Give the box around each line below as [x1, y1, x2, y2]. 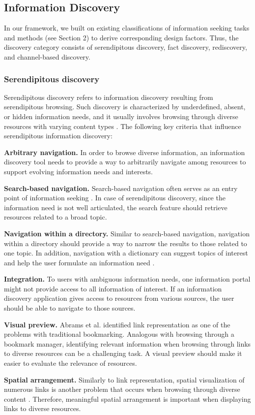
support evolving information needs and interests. [4, 166, 153, 176]
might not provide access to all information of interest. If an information [4, 283, 222, 293]
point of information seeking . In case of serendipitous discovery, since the [4, 192, 226, 203]
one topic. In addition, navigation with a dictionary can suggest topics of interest [4, 248, 248, 258]
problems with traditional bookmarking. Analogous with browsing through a [4, 329, 234, 339]
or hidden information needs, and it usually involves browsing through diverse [4, 111, 238, 121]
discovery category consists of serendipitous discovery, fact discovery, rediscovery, [4, 42, 247, 52]
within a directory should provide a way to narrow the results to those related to [4, 238, 247, 248]
